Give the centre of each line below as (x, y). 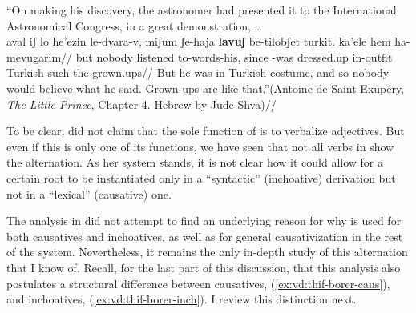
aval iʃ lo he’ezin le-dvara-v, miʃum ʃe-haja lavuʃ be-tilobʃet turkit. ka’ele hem (199, 41)
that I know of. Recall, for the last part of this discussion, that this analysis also (204, 267)
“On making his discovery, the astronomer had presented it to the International (202, 10)
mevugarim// (40, 56)
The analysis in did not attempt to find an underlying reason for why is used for (204, 221)
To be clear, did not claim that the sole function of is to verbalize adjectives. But (206, 131)
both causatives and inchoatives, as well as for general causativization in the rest (205, 236)
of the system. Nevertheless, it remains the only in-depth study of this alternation (207, 252)
